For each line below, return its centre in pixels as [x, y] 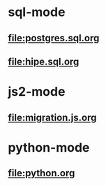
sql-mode [37, 12]
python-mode [49, 147]
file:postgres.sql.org [54, 38]
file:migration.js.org [52, 117]
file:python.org [41, 173]
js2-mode [37, 92]
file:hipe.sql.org [44, 61]
